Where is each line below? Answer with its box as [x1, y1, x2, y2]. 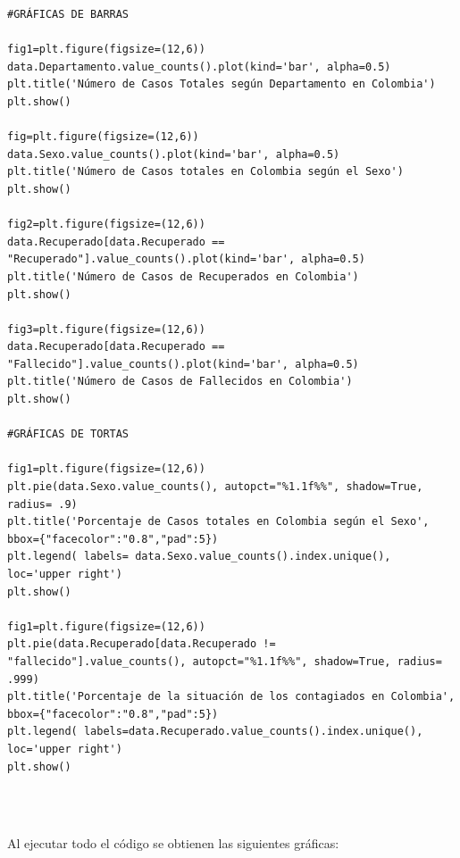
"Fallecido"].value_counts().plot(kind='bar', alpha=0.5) [7, 357, 359, 371]
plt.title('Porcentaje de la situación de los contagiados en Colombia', [7, 690, 456, 704]
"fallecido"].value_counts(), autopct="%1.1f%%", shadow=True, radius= [7, 654, 442, 668]
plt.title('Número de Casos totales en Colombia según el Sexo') [7, 165, 404, 179]
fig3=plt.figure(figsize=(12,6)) [7, 322, 205, 336]
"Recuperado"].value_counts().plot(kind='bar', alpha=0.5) [7, 253, 365, 266]
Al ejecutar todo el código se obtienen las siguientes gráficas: [7, 834, 339, 853]
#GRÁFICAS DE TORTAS [7, 428, 130, 441]
